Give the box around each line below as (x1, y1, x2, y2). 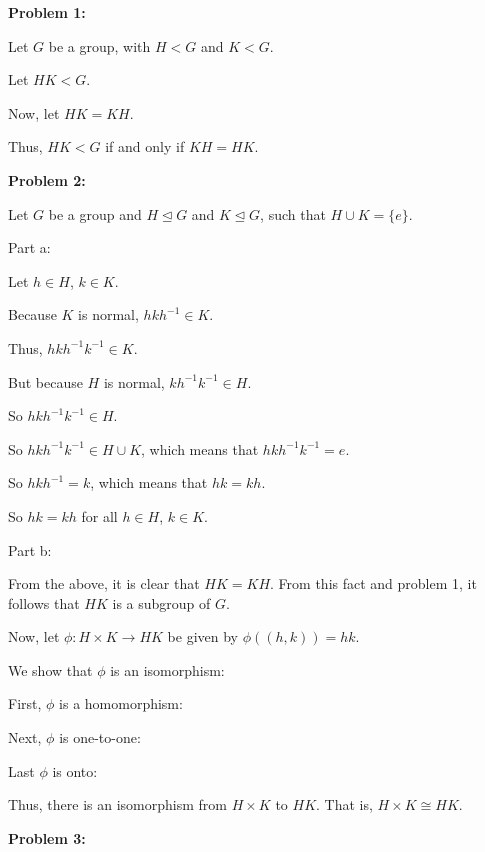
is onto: (52, 760, 98, 781)
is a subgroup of (112, 592, 211, 613)
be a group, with (48, 35, 151, 56)
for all (81, 505, 118, 526)
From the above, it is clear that (8, 573, 200, 594)
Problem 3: (8, 827, 86, 848)
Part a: (8, 237, 51, 258)
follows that (8, 592, 80, 613)
